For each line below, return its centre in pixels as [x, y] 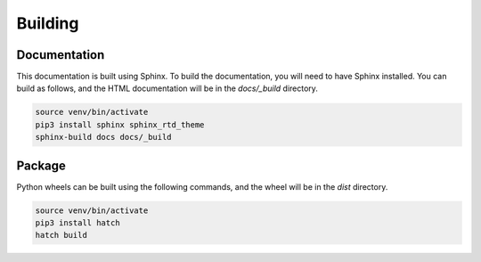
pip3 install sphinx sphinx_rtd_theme [120, 124]
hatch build [61, 235]
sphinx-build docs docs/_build [104, 137]
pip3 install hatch [77, 223]
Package [41, 165]
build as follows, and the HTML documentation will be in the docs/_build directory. [167, 88]
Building [48, 23]
